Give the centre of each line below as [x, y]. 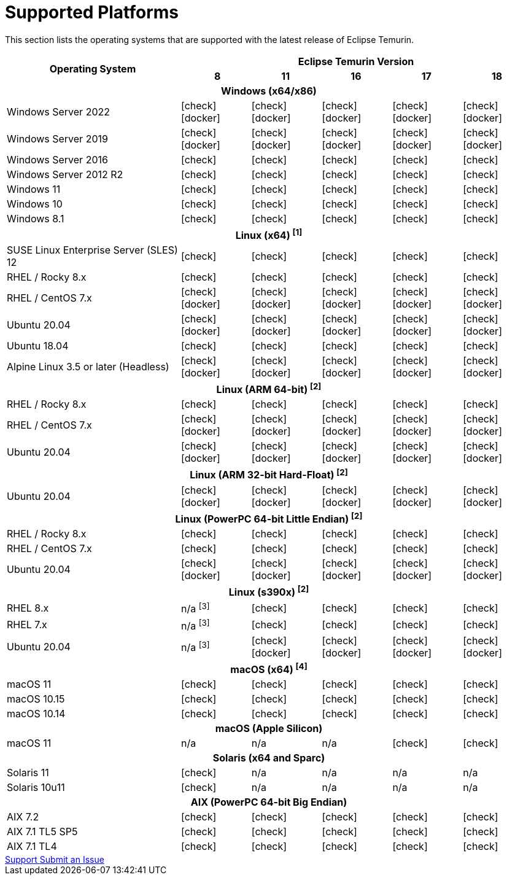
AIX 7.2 [23, 817]
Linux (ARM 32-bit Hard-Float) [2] [269, 474]
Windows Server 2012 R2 [65, 174]
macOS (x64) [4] [269, 669]
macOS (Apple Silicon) [269, 729]
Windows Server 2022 [58, 111]
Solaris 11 [28, 773]
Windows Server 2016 [57, 159]
